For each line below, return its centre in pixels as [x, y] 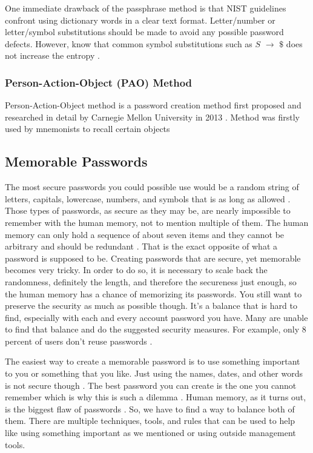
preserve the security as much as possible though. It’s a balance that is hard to [151, 306]
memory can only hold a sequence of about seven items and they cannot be [145, 234]
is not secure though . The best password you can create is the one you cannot [151, 385]
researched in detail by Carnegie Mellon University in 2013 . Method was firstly [153, 117]
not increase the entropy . [52, 55]
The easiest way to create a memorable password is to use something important [153, 361]
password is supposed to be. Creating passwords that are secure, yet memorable [153, 258]
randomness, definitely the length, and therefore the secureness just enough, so [151, 281]
